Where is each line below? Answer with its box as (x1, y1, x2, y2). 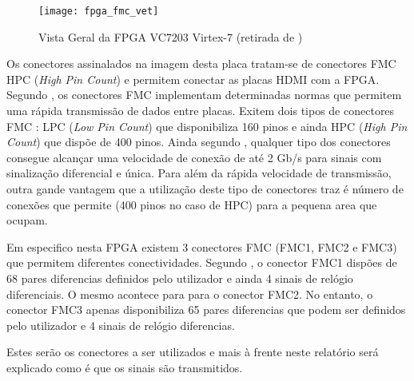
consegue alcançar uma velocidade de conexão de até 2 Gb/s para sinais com (6, 149, 382, 165)
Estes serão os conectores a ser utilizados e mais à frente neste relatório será (6, 343, 379, 360)
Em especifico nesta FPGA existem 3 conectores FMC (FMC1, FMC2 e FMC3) (6, 238, 397, 255)
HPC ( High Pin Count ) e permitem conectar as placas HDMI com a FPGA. (6, 70, 380, 87)
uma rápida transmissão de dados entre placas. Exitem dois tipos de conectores (6, 102, 395, 119)
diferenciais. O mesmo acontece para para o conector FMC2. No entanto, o (6, 285, 373, 302)
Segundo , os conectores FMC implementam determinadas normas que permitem (6, 86, 402, 103)
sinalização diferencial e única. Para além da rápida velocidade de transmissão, (6, 165, 392, 181)
